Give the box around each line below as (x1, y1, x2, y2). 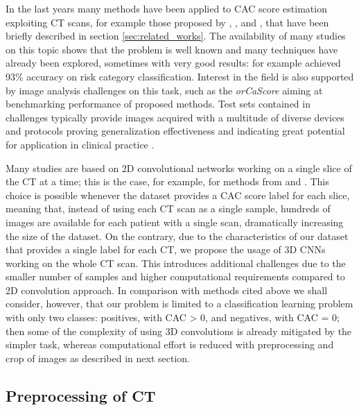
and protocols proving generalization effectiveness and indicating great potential (6, 123, 345, 138)
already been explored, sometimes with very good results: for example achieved (6, 55, 341, 70)
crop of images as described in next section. (6, 350, 190, 365)
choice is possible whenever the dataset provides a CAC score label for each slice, (6, 187, 350, 202)
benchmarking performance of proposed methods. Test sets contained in (6, 96, 310, 111)
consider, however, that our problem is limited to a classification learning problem (6, 296, 353, 311)
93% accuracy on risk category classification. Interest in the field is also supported (6, 69, 354, 83)
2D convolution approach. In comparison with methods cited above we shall (6, 282, 328, 297)
